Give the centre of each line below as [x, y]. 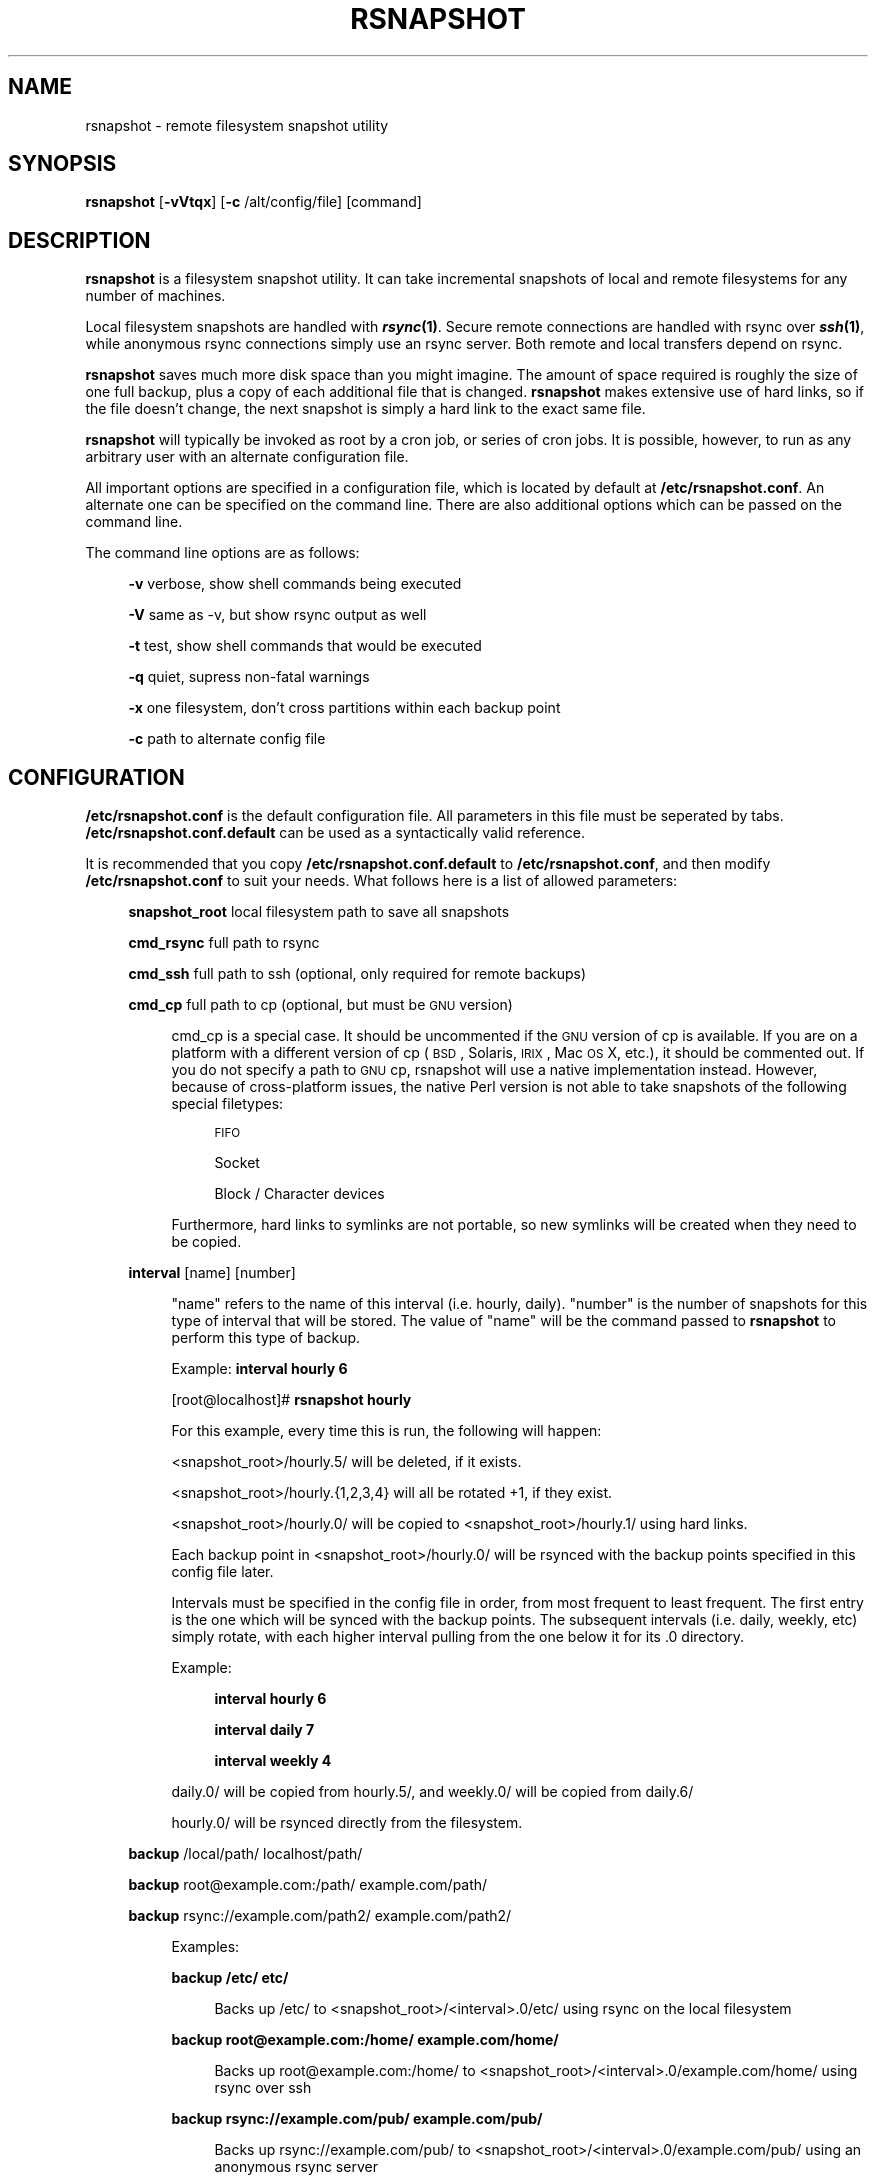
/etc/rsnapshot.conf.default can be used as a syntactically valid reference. [335, 833]
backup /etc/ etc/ [230, 1978]
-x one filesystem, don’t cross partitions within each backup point [344, 708]
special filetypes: [227, 1104]
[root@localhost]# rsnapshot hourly [291, 1400]
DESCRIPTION [79, 240]
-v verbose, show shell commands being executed [295, 584]
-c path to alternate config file [227, 739]
